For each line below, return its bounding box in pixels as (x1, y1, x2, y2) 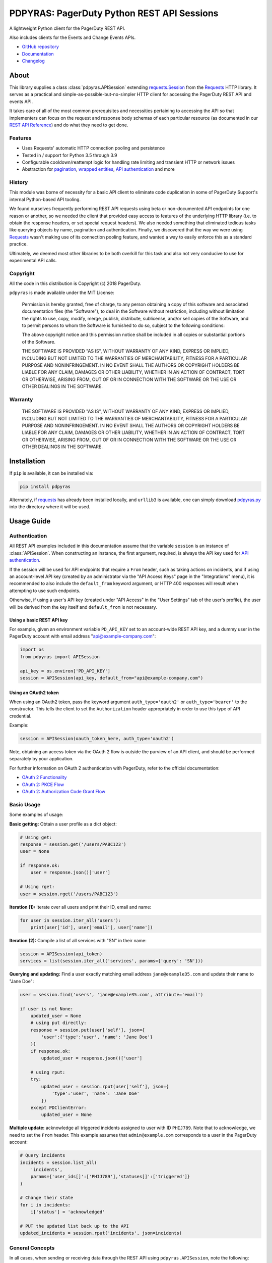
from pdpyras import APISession (20, 654, 100, 659)
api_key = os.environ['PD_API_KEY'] (20, 668, 111, 674)
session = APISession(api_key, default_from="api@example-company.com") (20, 675, 203, 681)
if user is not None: (20, 1006, 74, 1011)
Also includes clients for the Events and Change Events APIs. (9, 34, 136, 40)
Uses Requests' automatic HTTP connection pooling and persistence (22, 145, 165, 151)
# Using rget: (20, 884, 55, 890)
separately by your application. (9, 756, 74, 762)
